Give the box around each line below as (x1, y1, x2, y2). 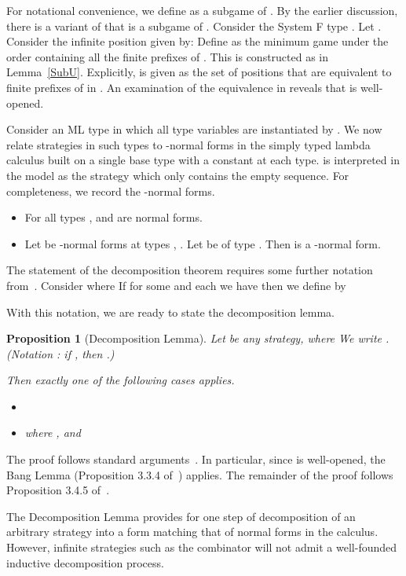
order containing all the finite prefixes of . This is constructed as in (6, 48, 329, 64)
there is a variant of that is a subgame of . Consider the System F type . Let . (6, 17, 382, 34)
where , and (24, 424, 81, 441)
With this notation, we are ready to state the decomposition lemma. (6, 303, 335, 320)
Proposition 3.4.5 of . (6, 482, 110, 498)
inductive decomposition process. (6, 554, 164, 570)
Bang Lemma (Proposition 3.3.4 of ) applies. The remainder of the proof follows (6, 466, 393, 482)
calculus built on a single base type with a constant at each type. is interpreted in (6, 152, 400, 168)
